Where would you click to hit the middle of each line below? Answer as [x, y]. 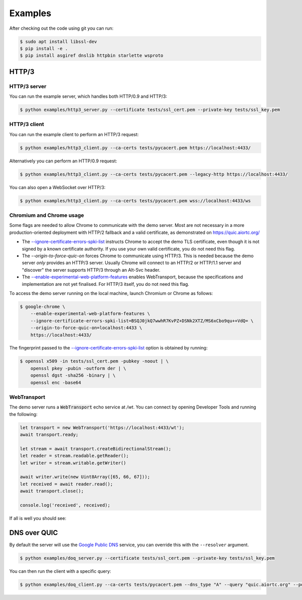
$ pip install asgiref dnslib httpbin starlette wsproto [92, 56]
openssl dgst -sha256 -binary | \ [73, 375]
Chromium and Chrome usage [47, 215]
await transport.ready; [49, 435]
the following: [23, 414]
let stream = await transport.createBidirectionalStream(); [96, 448]
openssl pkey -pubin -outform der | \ [78, 368]
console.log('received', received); [65, 505]
